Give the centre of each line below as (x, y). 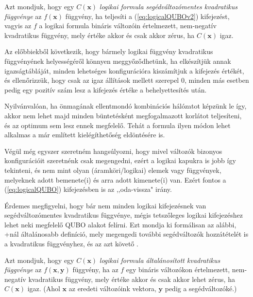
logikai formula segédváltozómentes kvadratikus (168, 6)
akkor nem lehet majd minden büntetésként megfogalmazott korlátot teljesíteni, (123, 115)
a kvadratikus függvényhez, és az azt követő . (71, 244)
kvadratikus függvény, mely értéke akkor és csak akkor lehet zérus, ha (132, 279)
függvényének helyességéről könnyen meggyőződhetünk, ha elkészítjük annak (118, 61)
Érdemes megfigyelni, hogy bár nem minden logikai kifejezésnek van (105, 205)
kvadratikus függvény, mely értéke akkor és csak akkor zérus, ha (100, 35)
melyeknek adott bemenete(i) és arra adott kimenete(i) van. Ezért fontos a (115, 179)
